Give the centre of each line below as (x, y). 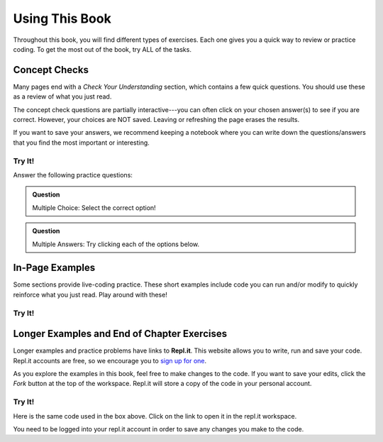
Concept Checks (51, 70)
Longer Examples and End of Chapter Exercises (120, 334)
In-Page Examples (54, 268)
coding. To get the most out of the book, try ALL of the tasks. (102, 49)
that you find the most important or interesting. (82, 143)
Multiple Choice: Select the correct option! (94, 208)
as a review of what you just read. (62, 96)
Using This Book (62, 18)
